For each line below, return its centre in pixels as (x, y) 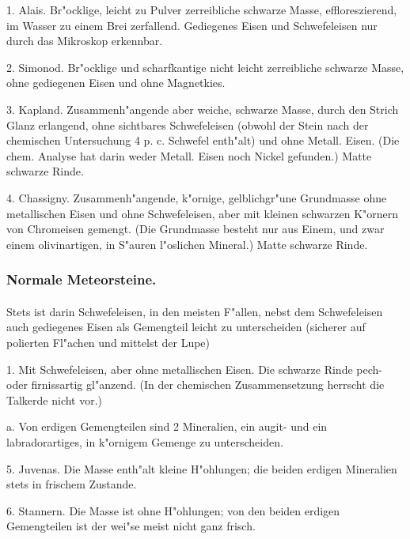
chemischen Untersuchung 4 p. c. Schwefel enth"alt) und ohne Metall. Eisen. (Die (203, 140)
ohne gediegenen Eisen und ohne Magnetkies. (116, 83)
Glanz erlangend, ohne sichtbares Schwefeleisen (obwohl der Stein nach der (188, 124)
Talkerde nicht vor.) (55, 400)
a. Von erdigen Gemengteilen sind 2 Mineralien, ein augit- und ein (167, 426)
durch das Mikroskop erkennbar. (85, 41)
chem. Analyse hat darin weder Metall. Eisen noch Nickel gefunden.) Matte (189, 155)
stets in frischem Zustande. (72, 484)
